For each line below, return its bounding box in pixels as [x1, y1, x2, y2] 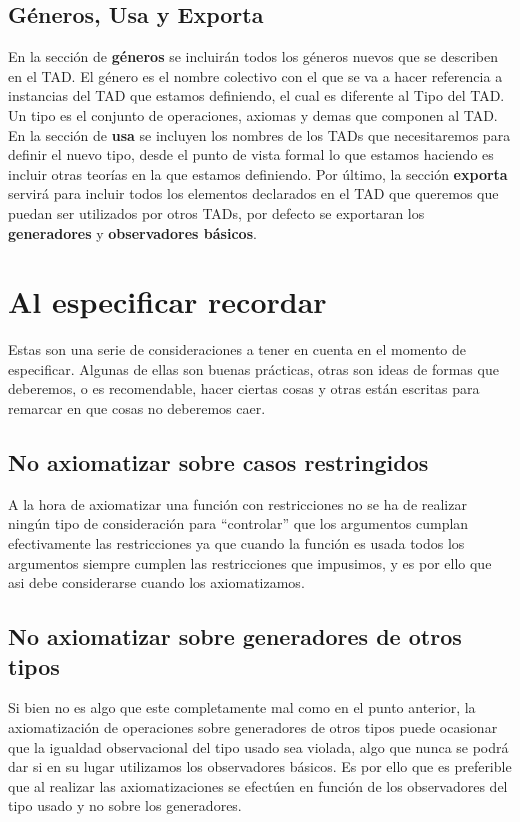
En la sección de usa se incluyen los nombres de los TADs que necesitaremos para [8, 124, 511, 145]
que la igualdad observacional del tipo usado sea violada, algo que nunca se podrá [8, 736, 509, 757]
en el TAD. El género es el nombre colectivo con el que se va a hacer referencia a [8, 65, 503, 86]
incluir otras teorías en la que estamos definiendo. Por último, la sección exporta [8, 163, 508, 184]
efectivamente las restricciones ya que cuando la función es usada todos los [8, 533, 465, 554]
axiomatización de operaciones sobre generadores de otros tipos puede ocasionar [8, 717, 498, 737]
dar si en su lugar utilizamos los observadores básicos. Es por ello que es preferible [8, 756, 512, 777]
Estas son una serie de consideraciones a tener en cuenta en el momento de [8, 339, 467, 360]
